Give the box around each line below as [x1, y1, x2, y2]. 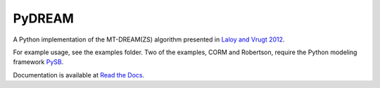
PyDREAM [13, 11, 74, 26]
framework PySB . [13, 58, 64, 66]
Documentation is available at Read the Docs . [13, 70, 145, 79]
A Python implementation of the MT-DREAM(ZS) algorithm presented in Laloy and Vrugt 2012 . [13, 35, 285, 44]
